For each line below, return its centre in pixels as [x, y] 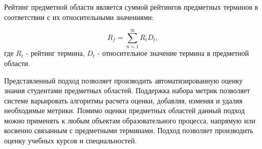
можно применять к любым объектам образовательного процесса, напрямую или [130, 120]
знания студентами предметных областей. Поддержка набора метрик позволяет [127, 90]
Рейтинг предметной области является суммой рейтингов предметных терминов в [131, 7]
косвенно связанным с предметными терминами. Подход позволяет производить [129, 130]
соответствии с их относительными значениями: [79, 17]
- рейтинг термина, [55, 53]
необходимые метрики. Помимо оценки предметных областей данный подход [125, 110]
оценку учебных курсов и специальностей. [71, 141]
